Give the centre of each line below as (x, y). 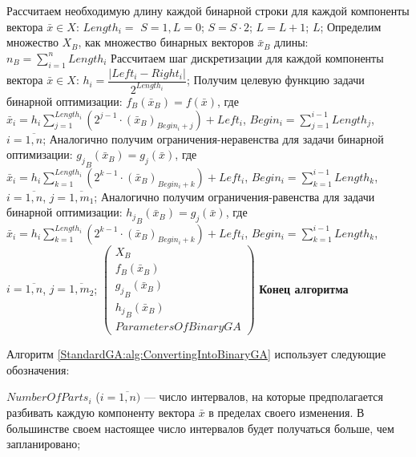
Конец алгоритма (304, 288)
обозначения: (38, 369)
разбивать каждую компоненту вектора (101, 412)
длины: (291, 42)
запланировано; (44, 444)
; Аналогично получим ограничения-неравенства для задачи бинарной (213, 138)
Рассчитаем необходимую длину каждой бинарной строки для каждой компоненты (208, 10)
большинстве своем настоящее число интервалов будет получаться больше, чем (200, 428)
